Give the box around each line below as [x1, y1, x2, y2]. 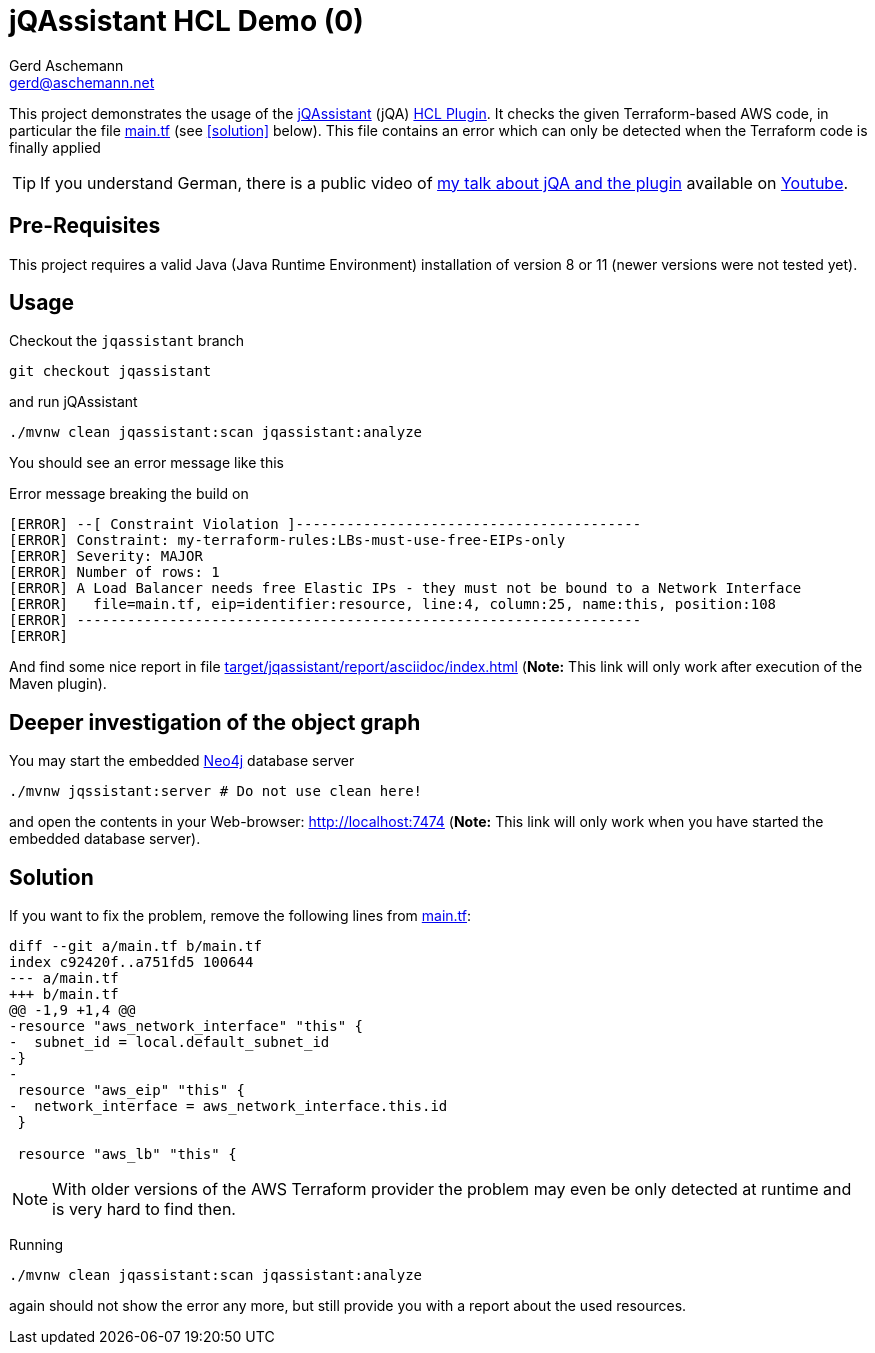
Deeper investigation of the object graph [9, 709, 421, 735]
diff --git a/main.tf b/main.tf [9, 938, 262, 955]
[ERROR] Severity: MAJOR [9, 548, 203, 565]
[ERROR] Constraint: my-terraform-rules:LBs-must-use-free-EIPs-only [9, 532, 566, 549]
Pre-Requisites [9, 213, 161, 239]
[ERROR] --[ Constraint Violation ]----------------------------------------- [9, 516, 642, 533]
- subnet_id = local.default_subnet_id [9, 1034, 330, 1051]
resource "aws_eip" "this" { [17, 1082, 246, 1099]
